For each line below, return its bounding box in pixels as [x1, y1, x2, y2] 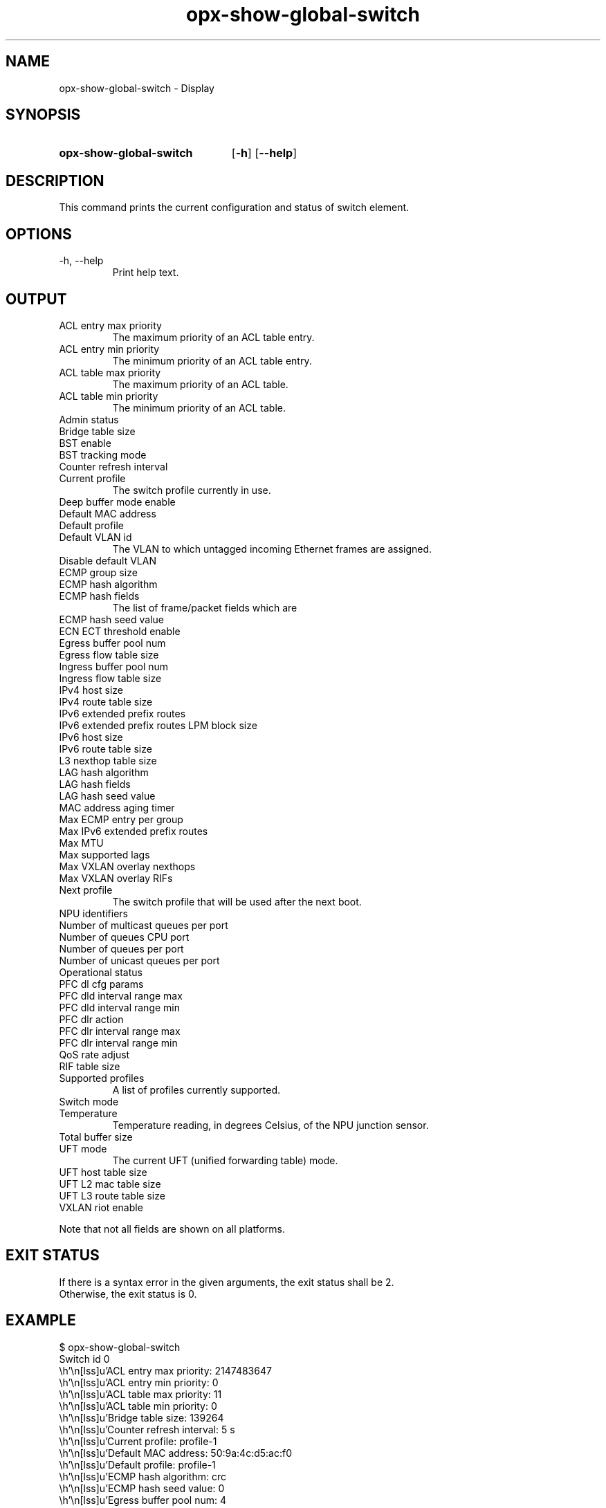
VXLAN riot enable [59, 1201, 143, 1213]
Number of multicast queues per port [59, 919, 228, 931]
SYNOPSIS [6, 106, 81, 124]
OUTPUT [6, 290, 67, 308]
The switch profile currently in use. [112, 484, 271, 496]
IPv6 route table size [59, 742, 152, 755]
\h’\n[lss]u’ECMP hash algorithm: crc [59, 1470, 226, 1482]
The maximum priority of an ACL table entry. [112, 331, 315, 343]
